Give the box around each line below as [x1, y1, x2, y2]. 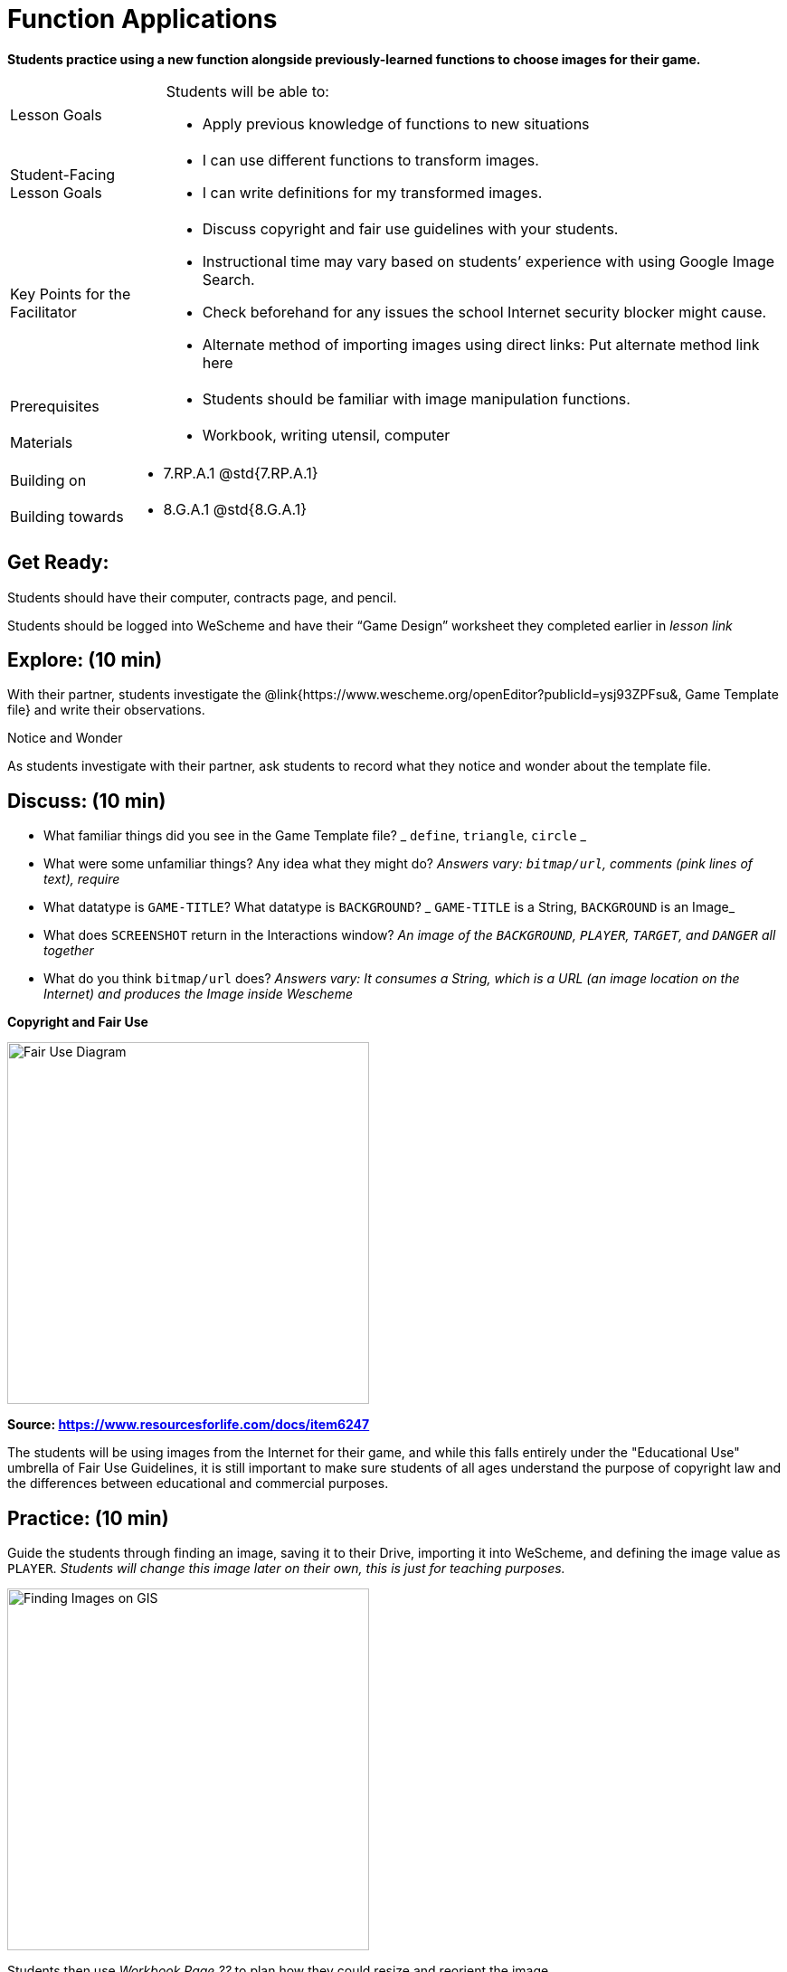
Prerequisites [10, 396, 100, 415]
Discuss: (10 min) [7, 789, 166, 812]
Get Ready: [7, 551, 109, 574]
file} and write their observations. [7, 702, 205, 718]
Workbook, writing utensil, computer [202, 425, 450, 444]
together [43, 943, 94, 959]
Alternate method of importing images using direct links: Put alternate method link [202, 335, 760, 354]
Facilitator [10, 302, 77, 321]
